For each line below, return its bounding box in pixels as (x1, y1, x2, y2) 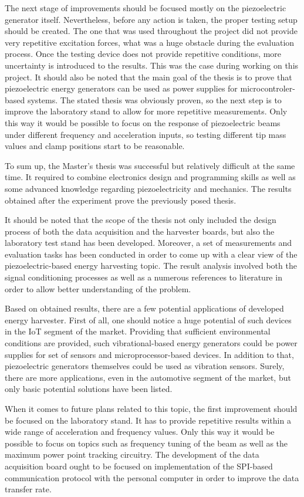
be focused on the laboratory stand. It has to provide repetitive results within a (5, 414, 291, 426)
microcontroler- (240, 82, 295, 94)
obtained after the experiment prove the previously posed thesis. (5, 194, 237, 206)
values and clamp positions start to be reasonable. (5, 140, 185, 152)
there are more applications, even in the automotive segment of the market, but (5, 371, 291, 383)
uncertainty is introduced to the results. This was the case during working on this (5, 59, 299, 71)
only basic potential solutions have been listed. (5, 383, 173, 395)
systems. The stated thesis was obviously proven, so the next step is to (27, 93, 282, 106)
